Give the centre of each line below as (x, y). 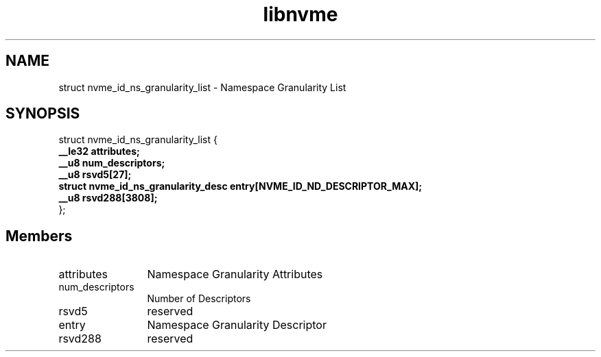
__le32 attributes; (99, 151)
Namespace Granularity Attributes (235, 274)
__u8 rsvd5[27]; (95, 175)
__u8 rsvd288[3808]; (108, 198)
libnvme (300, 14)
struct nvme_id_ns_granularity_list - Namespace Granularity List (202, 87)
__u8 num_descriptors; (112, 163)
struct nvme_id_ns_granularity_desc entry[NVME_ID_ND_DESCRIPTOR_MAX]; (240, 186)
